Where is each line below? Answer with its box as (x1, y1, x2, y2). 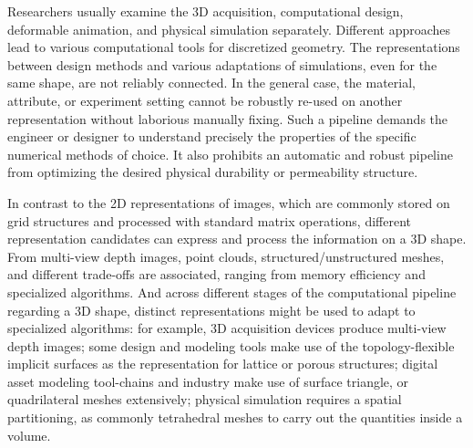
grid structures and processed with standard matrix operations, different (7, 211, 411, 230)
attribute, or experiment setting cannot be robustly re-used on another (7, 90, 403, 109)
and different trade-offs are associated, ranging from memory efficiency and (7, 265, 426, 284)
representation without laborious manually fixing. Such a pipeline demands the (7, 109, 448, 128)
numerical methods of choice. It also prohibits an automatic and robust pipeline (7, 144, 453, 163)
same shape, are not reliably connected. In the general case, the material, (7, 73, 416, 92)
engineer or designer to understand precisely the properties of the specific (7, 127, 416, 146)
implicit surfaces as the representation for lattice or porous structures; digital (7, 354, 438, 373)
